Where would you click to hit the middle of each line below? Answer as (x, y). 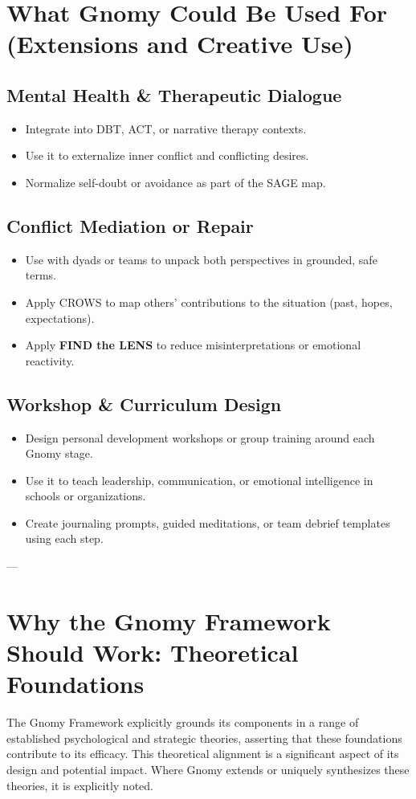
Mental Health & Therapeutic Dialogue (174, 94)
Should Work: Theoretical (153, 652)
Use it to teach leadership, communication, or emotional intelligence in (199, 480)
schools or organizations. (86, 496)
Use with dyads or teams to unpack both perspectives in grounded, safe (201, 259)
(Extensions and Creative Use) (180, 44)
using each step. (64, 538)
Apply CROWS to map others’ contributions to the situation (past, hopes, (209, 302)
